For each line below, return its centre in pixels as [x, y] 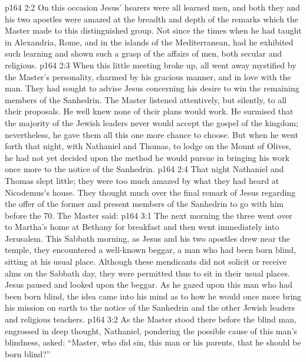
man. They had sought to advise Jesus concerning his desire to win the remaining [152, 88]
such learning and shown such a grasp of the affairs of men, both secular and [144, 53]
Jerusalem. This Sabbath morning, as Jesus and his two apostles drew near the [147, 238]
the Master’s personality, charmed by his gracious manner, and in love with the [148, 76]
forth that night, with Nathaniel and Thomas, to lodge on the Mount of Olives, [148, 146]
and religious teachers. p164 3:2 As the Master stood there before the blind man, [151, 319]
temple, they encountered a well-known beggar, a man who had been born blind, [151, 250]
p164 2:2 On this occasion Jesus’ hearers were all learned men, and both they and [152, 7]
